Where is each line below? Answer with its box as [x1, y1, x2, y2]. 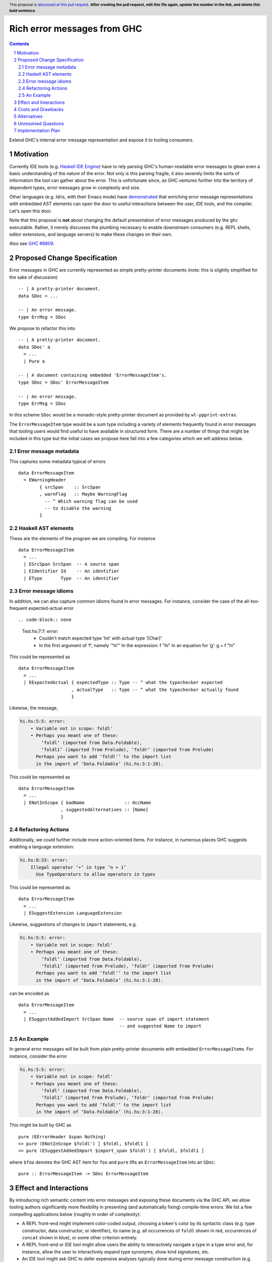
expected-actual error [28, 605, 74, 611]
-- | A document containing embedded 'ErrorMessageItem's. [18, 373, 167, 378]
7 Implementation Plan [14, 128, 60, 134]
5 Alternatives [14, 114, 43, 120]
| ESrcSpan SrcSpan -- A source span [23, 561, 119, 567]
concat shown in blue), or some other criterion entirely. [22, 1234, 138, 1240]
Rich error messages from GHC [9, 23, 143, 34]
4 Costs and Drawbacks [14, 107, 64, 113]
